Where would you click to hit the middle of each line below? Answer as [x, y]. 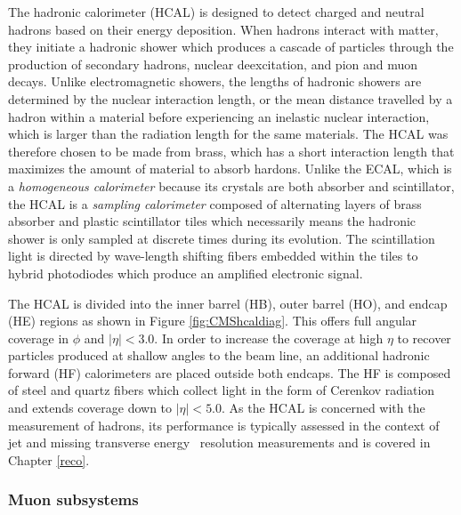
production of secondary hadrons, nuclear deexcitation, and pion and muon [213, 64]
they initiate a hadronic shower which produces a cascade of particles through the [231, 47]
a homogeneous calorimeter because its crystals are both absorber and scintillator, [231, 185]
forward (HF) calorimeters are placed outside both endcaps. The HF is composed [230, 372]
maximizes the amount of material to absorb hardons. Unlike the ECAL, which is [230, 169]
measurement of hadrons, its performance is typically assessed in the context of [224, 425]
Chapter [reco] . [49, 459]
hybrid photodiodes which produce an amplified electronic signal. [186, 273]
